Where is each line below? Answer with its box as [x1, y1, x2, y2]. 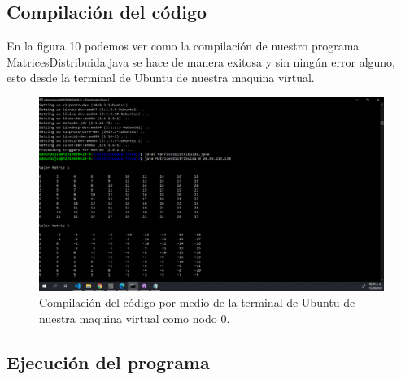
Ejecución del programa [7, 349, 210, 374]
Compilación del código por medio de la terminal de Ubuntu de [39, 294, 355, 311]
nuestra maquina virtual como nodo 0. [39, 309, 230, 326]
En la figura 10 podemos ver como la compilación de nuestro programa [7, 37, 360, 54]
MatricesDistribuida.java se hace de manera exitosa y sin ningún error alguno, [7, 53, 396, 70]
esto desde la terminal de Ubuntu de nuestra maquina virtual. [7, 69, 315, 86]
